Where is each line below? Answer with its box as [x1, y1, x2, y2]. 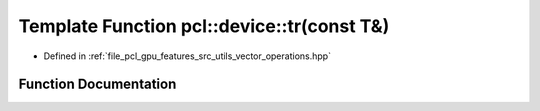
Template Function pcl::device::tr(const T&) [18, 15, 390, 37]
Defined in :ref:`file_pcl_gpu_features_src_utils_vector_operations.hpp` [43, 50, 332, 62]
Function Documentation [18, 76, 177, 93]
